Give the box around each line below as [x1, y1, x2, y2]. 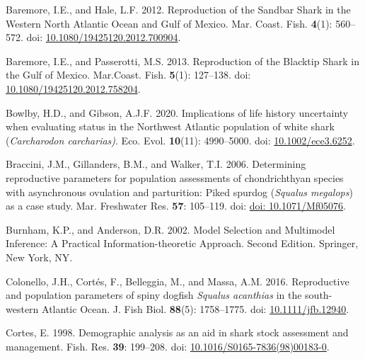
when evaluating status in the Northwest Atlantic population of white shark [6, 119, 335, 134]
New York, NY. [6, 249, 73, 264]
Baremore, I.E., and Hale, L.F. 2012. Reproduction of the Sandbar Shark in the [6, 2, 351, 16]
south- [305, 287, 332, 302]
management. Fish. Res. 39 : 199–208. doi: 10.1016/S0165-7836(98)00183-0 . [6, 338, 330, 353]
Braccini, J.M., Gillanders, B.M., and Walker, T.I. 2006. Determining [6, 156, 306, 171]
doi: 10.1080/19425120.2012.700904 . [26, 30, 181, 45]
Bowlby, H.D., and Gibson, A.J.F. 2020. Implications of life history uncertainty [6, 105, 349, 120]
